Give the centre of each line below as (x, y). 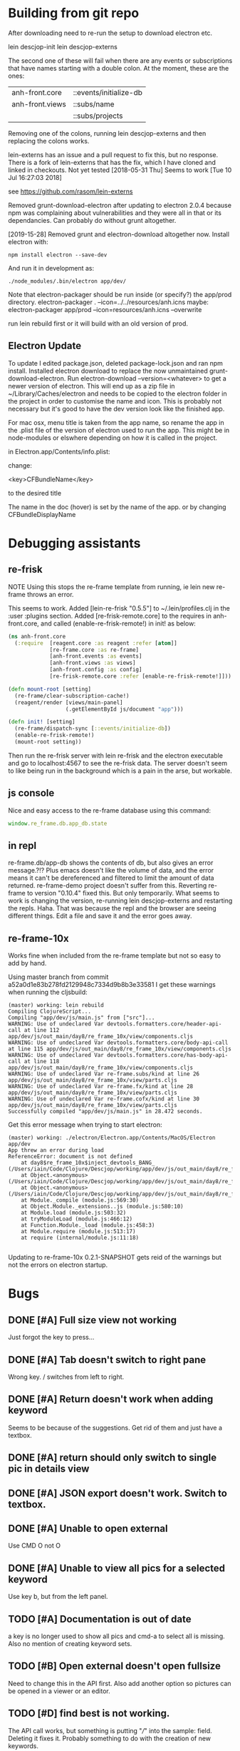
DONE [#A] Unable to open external (88, 1529)
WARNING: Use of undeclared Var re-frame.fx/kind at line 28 (101, 1087)
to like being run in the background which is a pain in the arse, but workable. (120, 771)
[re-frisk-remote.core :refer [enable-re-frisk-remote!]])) (141, 676)
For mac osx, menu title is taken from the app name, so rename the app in (116, 422)
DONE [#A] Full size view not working (93, 1320)
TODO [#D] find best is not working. (89, 1714)
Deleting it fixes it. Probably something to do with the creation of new (110, 1738)
